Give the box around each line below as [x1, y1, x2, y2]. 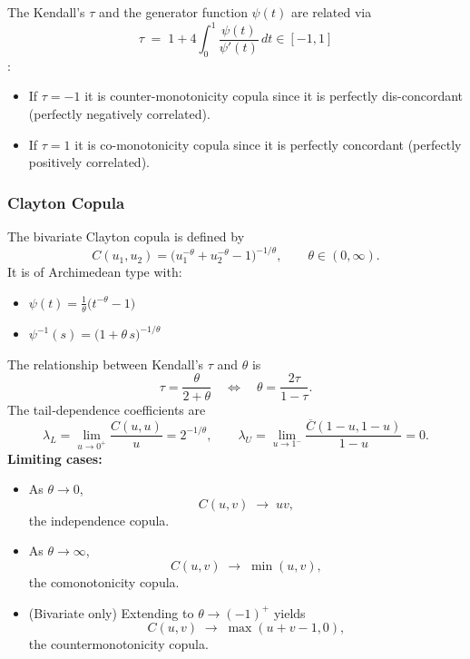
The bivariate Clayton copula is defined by [7, 227, 245, 246]
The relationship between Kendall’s [7, 354, 204, 373]
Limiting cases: [7, 448, 103, 467]
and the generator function [99, 3, 248, 21]
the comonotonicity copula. [28, 572, 180, 591]
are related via [290, 3, 372, 21]
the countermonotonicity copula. [28, 634, 209, 654]
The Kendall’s [7, 3, 85, 21]
